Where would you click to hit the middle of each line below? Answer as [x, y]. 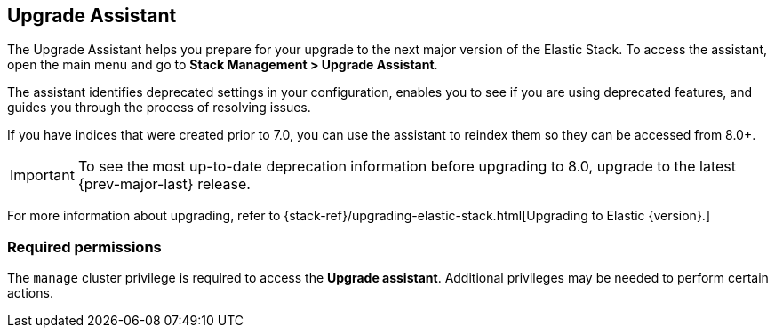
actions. [30, 293]
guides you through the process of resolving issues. [159, 108]
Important [42, 175]
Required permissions [84, 247]
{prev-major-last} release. [164, 184]
